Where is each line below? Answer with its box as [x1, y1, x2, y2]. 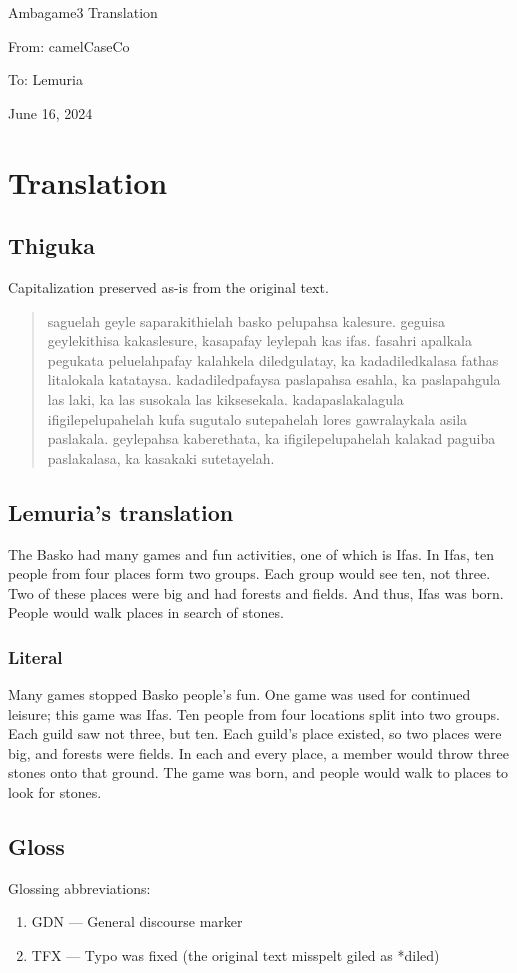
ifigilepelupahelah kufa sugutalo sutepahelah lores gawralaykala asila [47, 408, 468, 429]
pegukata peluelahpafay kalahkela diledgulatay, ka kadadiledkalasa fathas [47, 349, 499, 370]
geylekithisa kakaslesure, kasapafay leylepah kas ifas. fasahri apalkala [47, 330, 472, 351]
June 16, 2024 [8, 102, 93, 123]
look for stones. [8, 782, 102, 803]
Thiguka [8, 230, 95, 261]
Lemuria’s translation [8, 496, 234, 527]
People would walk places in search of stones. [8, 602, 284, 623]
